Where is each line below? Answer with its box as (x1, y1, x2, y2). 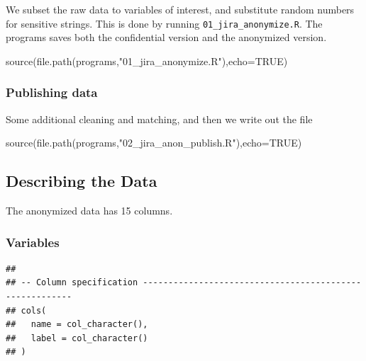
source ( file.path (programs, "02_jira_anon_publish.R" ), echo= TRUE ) (6, 135, 302, 150)
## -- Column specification (6, 277, 138, 288)
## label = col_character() (6, 333, 148, 343)
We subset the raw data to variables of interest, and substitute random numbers (6, 2, 355, 16)
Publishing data (6, 84, 98, 101)
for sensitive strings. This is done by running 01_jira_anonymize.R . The (6, 16, 323, 30)
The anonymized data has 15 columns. (6, 203, 173, 218)
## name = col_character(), (6, 319, 148, 330)
